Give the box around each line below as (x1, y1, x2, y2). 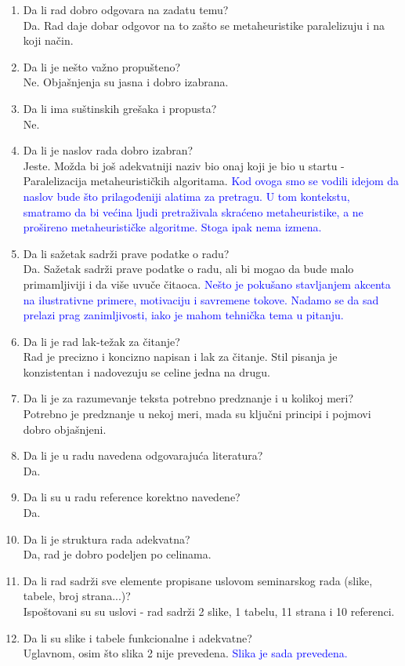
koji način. (23, 32, 74, 49)
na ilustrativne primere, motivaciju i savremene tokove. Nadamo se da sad (23, 291, 379, 308)
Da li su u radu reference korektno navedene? (23, 489, 240, 505)
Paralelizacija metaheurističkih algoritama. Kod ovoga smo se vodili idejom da (23, 173, 400, 189)
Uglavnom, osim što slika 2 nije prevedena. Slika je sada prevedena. (23, 645, 348, 661)
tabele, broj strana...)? (23, 588, 131, 604)
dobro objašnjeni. (23, 420, 107, 437)
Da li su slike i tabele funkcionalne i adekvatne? (23, 629, 252, 646)
